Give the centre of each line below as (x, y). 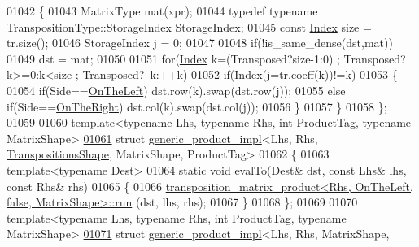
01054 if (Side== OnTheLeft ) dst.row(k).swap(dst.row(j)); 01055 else (176, 90)
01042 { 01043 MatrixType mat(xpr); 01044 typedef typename (162, 11)
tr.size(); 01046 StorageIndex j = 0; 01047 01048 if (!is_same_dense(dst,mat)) (200, 43)
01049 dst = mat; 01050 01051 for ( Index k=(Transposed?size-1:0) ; (173, 58)
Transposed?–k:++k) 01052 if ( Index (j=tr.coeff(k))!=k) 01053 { (240, 74)
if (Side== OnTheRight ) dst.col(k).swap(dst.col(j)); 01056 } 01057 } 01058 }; (197, 106)
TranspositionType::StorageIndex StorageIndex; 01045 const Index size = (189, 26)
